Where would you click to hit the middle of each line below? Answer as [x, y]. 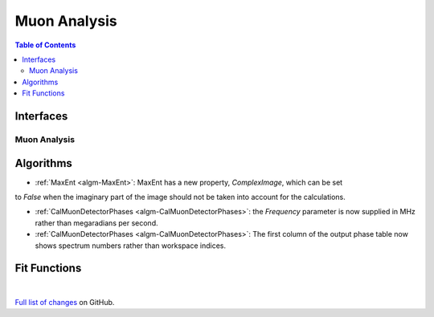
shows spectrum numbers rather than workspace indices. [131, 246]
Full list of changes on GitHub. [65, 302]
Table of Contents [45, 45]
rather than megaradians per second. [96, 223]
